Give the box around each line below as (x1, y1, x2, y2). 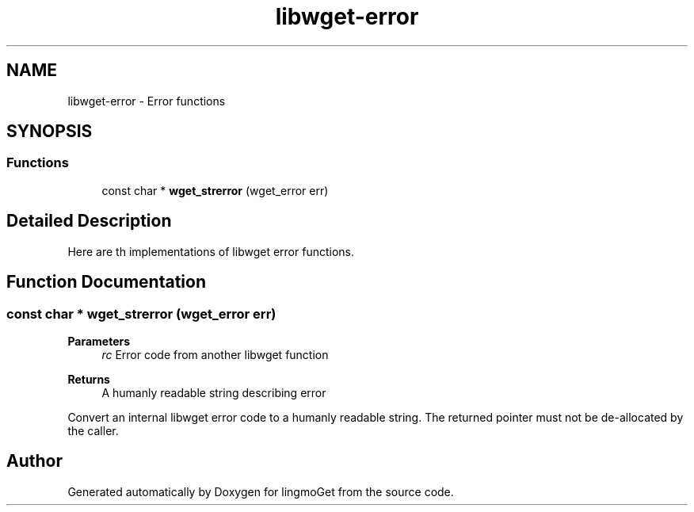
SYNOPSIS (6, 121, 93, 142)
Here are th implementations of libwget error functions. (67, 244, 355, 258)
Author (6, 451, 63, 472)
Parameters (67, 334, 131, 348)
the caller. (67, 423, 119, 437)
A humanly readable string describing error (101, 385, 326, 399)
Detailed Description (6, 211, 172, 231)
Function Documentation (6, 272, 206, 292)
